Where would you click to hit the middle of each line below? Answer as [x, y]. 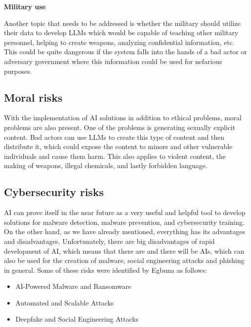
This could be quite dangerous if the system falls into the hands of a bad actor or [125, 52]
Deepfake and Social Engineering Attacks [77, 319]
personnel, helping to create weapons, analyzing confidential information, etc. [119, 42]
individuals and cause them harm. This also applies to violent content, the [115, 156]
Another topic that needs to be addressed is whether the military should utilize [122, 23]
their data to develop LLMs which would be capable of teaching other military [121, 33]
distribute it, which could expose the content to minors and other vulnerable [118, 146]
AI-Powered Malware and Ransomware [73, 286]
